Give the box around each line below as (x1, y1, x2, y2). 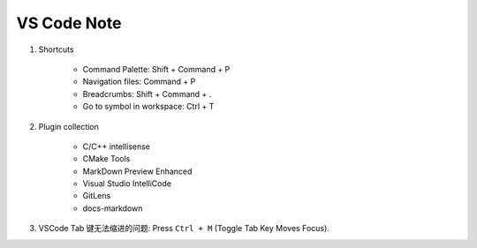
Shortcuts (38, 44, 74, 55)
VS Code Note (16, 13, 122, 33)
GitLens (82, 191, 111, 201)
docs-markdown (82, 203, 143, 214)
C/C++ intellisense (82, 141, 150, 152)
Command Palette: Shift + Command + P (82, 64, 231, 74)
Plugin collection (38, 121, 99, 132)
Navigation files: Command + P (82, 76, 196, 87)
